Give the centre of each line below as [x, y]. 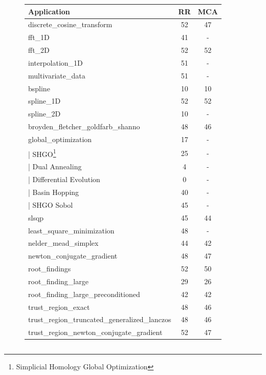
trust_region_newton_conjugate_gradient [95, 332]
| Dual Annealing [55, 166]
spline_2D [45, 114]
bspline [39, 88]
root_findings [50, 269]
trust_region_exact [59, 307]
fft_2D [39, 50]
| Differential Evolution [64, 179]
